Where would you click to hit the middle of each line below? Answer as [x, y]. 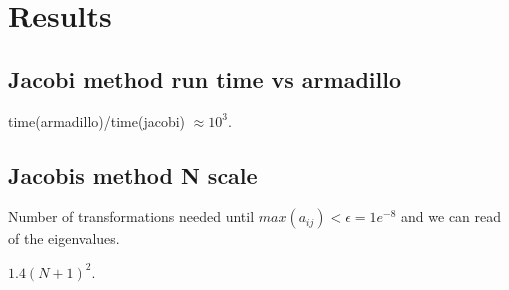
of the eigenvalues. [64, 238]
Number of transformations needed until [131, 216]
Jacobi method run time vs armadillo [204, 78]
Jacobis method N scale [133, 174]
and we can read [451, 216]
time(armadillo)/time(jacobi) [97, 120]
